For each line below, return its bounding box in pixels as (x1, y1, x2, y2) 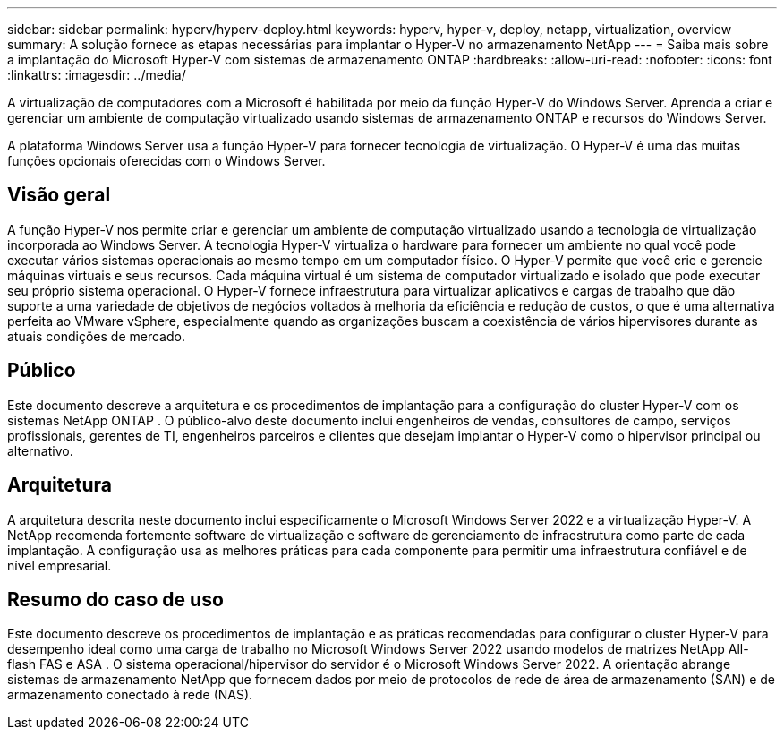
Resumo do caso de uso (7, 587, 224, 611)
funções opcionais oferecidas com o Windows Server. (7, 153, 326, 168)
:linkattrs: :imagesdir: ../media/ (7, 67, 186, 82)
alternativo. (7, 442, 73, 458)
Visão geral (7, 184, 111, 207)
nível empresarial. (7, 557, 112, 573)
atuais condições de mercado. (7, 328, 185, 344)
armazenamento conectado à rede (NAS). (7, 687, 253, 703)
